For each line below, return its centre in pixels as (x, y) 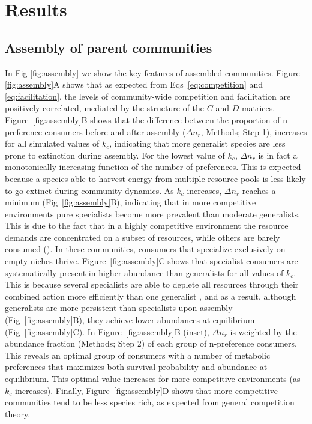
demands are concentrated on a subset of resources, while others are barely (142, 237)
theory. (18, 413)
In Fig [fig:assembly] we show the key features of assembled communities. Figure (152, 72)
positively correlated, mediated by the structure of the (105, 108)
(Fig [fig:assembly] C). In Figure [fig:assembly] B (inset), (107, 331)
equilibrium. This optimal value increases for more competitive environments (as (153, 379)
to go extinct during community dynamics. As (89, 190)
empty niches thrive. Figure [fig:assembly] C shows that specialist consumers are (151, 261)
